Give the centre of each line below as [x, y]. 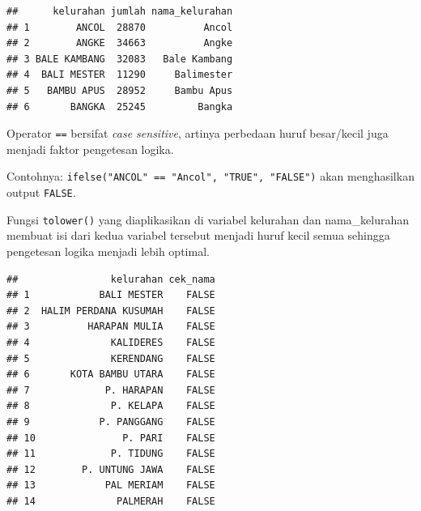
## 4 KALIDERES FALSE [111, 342]
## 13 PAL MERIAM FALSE [111, 485]
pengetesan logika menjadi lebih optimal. [108, 251]
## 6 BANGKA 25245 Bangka [120, 106]
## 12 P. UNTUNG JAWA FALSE [111, 469]
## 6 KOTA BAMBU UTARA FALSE [111, 375]
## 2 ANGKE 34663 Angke [120, 43]
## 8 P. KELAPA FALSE [111, 406]
